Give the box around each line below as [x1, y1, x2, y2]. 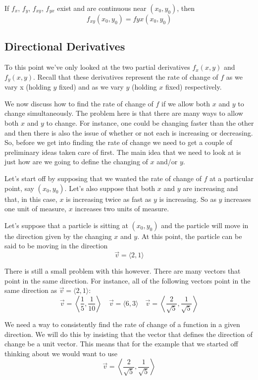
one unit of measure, [4, 203, 66, 214]
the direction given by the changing [4, 231, 112, 241]
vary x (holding [4, 82, 51, 92]
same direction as [4, 285, 57, 295]
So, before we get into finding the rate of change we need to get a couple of [4, 137, 232, 147]
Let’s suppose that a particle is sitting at [4, 220, 128, 230]
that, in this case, [4, 193, 57, 204]
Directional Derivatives [4, 39, 125, 54]
